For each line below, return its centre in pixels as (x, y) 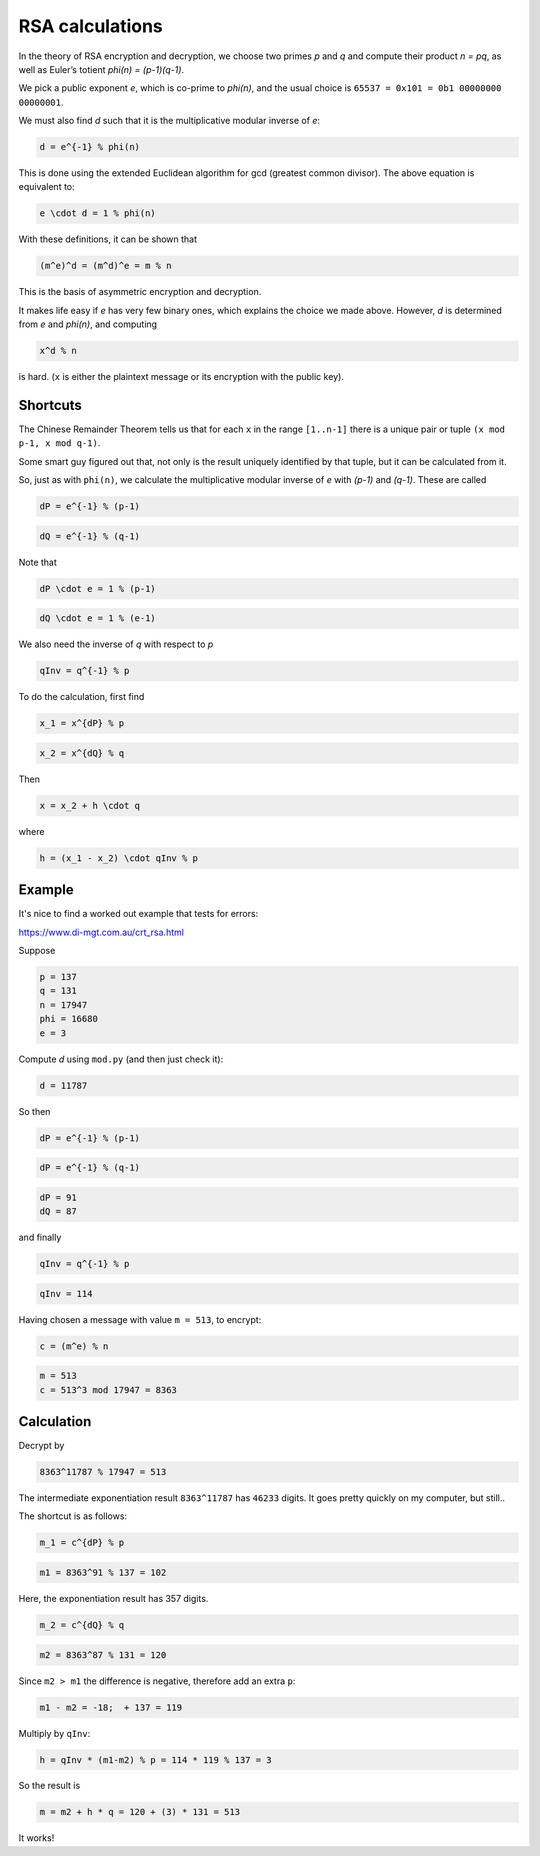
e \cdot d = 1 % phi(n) (98, 213)
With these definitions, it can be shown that (108, 239)
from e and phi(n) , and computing (88, 324)
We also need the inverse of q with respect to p (116, 644)
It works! (36, 1838)
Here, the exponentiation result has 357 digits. (113, 1598)
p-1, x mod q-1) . (59, 443)
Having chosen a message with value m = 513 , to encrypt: (140, 1319)
